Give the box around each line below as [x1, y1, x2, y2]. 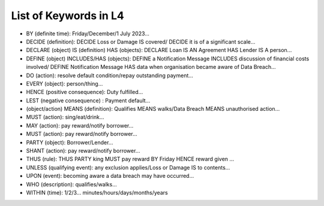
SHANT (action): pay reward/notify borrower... [26, 147, 140, 154]
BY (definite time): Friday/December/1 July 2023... [26, 30, 150, 37]
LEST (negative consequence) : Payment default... [26, 96, 151, 104]
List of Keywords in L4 [11, 9, 124, 22]
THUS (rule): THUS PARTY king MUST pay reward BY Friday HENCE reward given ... [26, 156, 234, 163]
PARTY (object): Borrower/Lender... [26, 138, 113, 146]
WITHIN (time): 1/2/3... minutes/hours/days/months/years [26, 189, 168, 196]
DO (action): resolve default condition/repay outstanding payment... [26, 72, 193, 79]
